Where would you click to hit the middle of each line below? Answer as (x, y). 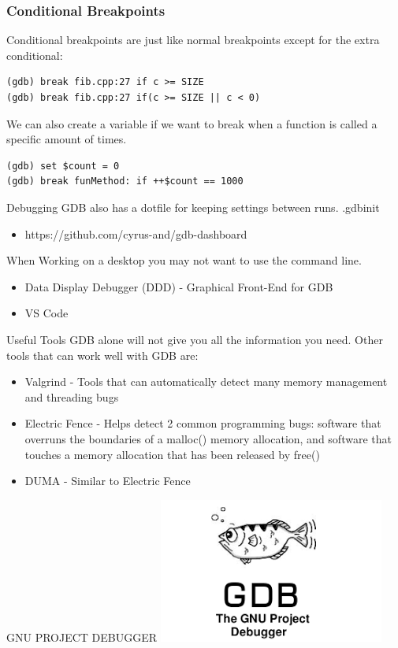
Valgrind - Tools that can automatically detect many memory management (206, 381)
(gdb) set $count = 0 (63, 166)
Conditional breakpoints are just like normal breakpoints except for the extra (193, 40)
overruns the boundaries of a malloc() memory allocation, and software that (208, 438)
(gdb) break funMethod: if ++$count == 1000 (125, 181)
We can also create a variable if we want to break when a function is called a (192, 123)
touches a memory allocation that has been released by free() (172, 454)
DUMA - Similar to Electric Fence (108, 481)
